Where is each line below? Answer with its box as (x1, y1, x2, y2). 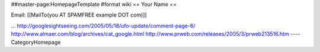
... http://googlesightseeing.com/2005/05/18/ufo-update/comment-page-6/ (11, 22, 196, 29)
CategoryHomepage (11, 39, 61, 46)
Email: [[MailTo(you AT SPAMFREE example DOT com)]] (11, 12, 148, 19)
